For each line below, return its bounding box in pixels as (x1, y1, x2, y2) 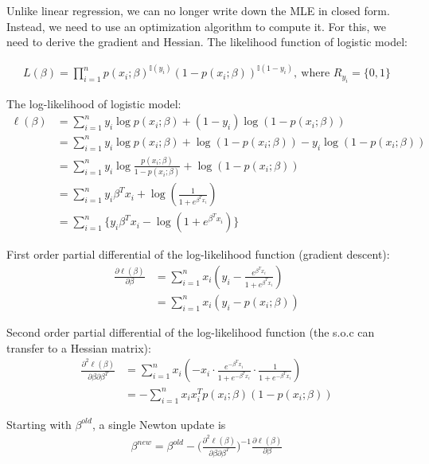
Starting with (6, 415, 72, 432)
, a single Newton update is (92, 415, 226, 432)
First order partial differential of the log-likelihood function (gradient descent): (6, 246, 390, 263)
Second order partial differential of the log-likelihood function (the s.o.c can (6, 323, 375, 340)
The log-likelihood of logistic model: (6, 95, 181, 111)
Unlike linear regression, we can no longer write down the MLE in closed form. (6, 2, 390, 18)
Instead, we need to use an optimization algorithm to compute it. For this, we (6, 18, 386, 34)
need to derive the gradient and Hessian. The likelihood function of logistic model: (6, 33, 408, 50)
